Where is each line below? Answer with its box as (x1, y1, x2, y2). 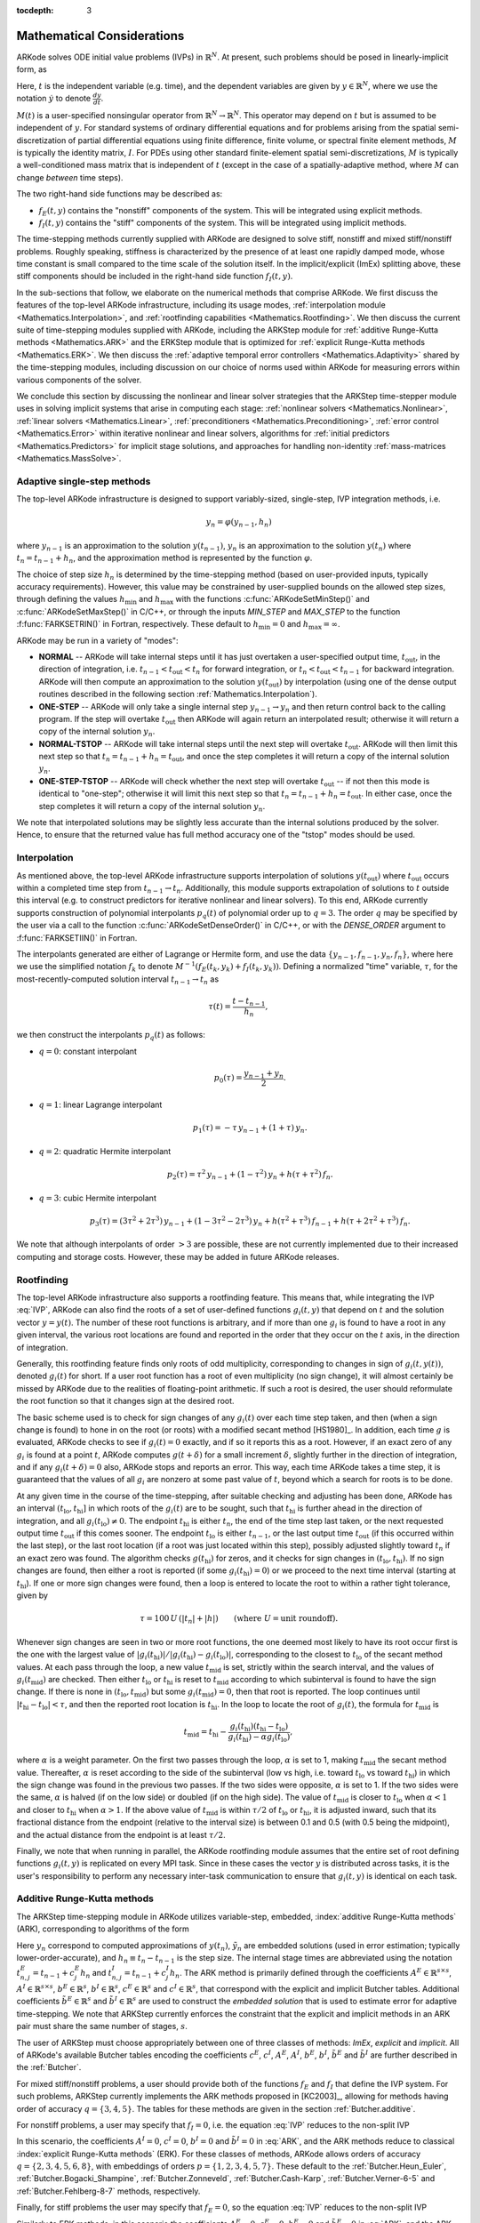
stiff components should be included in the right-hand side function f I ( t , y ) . (16, 271, 293, 284)
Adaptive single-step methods (16, 475, 151, 487)
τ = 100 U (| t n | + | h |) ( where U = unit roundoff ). (139, 1614, 339, 1625)
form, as (16, 64, 48, 75)
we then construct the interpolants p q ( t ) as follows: (16, 1030, 206, 1042)
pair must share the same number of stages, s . (16, 2021, 188, 2032)
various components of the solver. (16, 374, 142, 385)
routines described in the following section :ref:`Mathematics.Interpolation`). (38, 689, 317, 700)
